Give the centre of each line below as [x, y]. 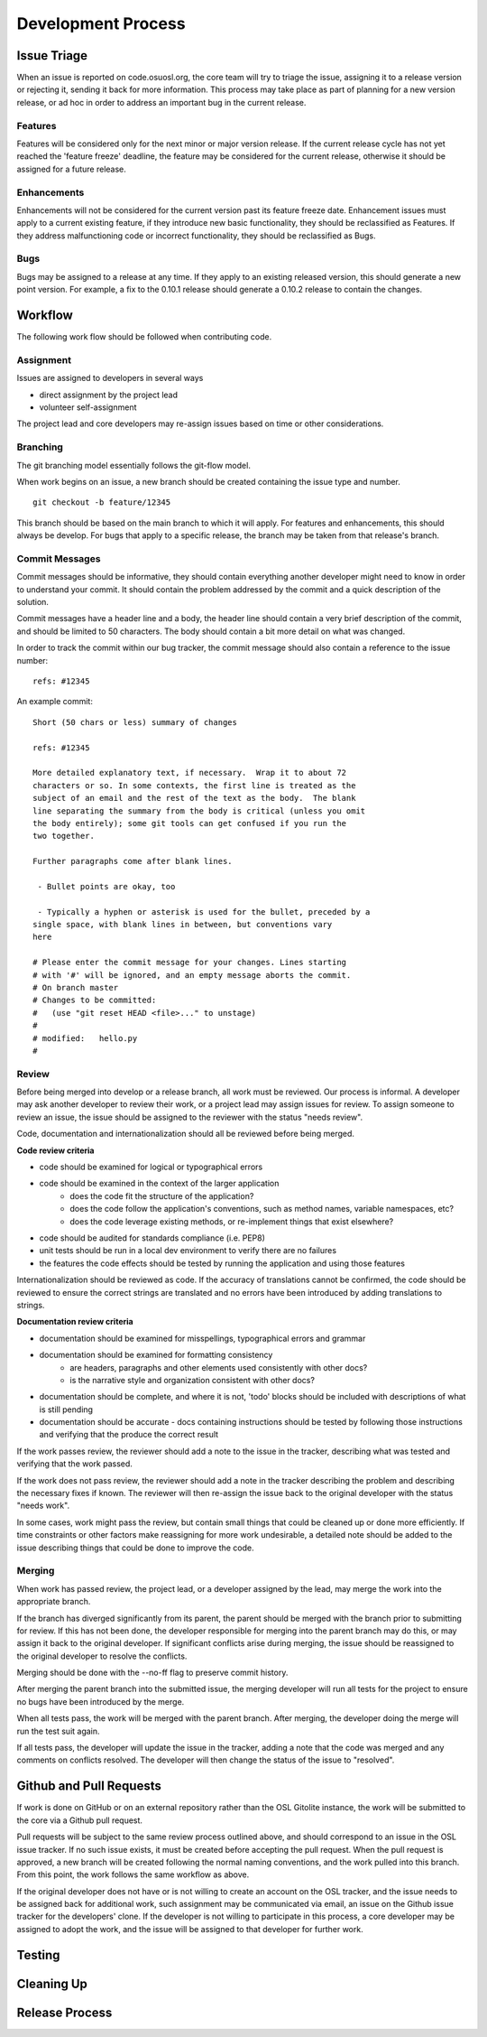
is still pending [66, 1409]
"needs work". [43, 1506]
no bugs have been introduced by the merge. [101, 1701]
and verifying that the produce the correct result [129, 1435]
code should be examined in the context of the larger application [159, 1184]
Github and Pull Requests [89, 1786]
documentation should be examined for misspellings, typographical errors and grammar [202, 1338]
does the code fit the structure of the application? [162, 1195]
